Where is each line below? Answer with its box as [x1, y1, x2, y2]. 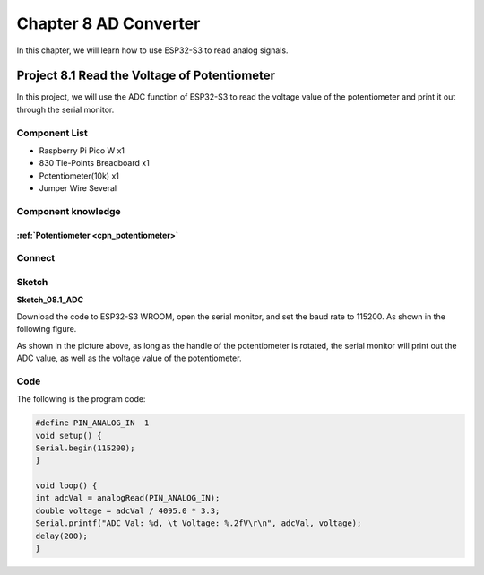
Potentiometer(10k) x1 [39, 170, 120, 181]
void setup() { [35, 431, 102, 440]
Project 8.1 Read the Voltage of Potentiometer [16, 68, 276, 83]
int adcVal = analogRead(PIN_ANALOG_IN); [35, 493, 220, 503]
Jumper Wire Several [39, 183, 117, 194]
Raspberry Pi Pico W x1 [39, 144, 125, 156]
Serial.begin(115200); [35, 442, 135, 453]
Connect [16, 252, 56, 265]
